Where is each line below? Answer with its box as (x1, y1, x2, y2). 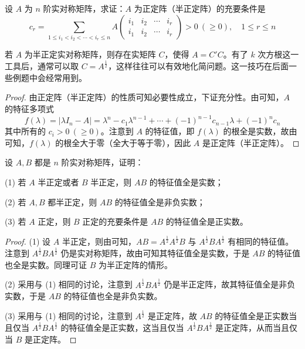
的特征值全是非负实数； (114, 195, 205, 208)
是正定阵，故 (147, 310, 197, 322)
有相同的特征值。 (228, 235, 294, 248)
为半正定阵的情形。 (98, 258, 172, 270)
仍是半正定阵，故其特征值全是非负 (164, 278, 296, 290)
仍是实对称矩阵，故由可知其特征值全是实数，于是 (60, 247, 250, 259)
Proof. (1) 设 (5, 235, 51, 248)
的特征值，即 (145, 125, 195, 137)
